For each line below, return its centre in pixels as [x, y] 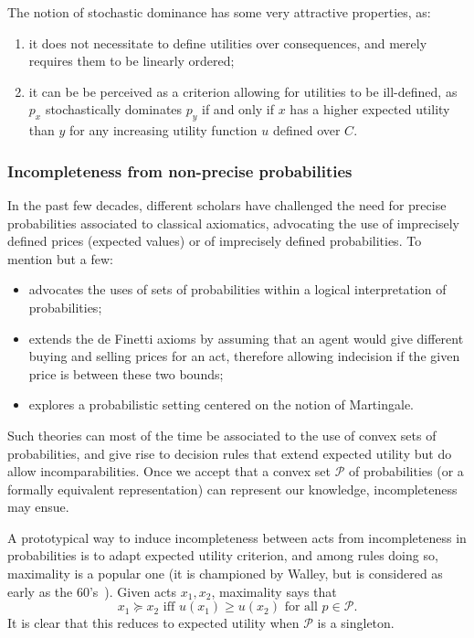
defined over [306, 130]
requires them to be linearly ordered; [132, 61]
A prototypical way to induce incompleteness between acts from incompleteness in [237, 537]
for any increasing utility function [163, 130]
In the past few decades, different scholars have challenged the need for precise [227, 204]
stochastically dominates [114, 109]
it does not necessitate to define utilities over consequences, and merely [228, 43]
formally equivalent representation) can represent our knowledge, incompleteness [232, 489]
